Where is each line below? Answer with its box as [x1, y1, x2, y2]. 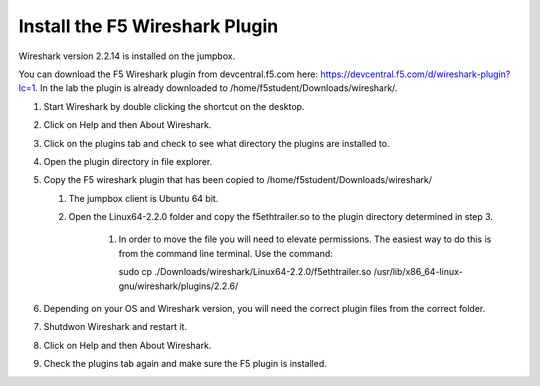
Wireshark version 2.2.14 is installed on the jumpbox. [18, 50, 236, 62]
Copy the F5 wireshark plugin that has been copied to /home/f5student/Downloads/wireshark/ [43, 174, 433, 186]
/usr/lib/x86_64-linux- [373, 266, 464, 278]
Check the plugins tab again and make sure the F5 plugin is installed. [43, 358, 327, 370]
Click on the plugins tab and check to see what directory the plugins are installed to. [43, 137, 390, 149]
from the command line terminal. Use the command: [118, 247, 334, 259]
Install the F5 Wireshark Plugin [18, 15, 279, 37]
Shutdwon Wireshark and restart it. [43, 321, 188, 333]
